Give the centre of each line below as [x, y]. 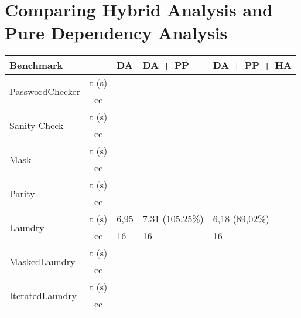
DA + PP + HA [252, 65]
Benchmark [36, 65]
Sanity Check [37, 125]
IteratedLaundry [43, 295]
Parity [22, 193]
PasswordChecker [45, 91]
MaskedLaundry [42, 261]
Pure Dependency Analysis [116, 33]
